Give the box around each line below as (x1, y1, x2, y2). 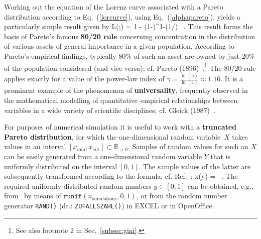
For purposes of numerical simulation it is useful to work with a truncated (4, 122, 237, 132)
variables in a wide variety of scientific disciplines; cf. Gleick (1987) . (4, 104, 215, 115)
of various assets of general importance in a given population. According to (4, 41, 234, 51)
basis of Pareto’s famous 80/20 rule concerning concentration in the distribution (4, 31, 255, 41)
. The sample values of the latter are (139, 161, 251, 171)
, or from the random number (136, 190, 227, 201)
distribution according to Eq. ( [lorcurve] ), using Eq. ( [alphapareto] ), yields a (4, 11, 241, 22)
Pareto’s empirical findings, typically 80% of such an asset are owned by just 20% (4, 50, 255, 61)
